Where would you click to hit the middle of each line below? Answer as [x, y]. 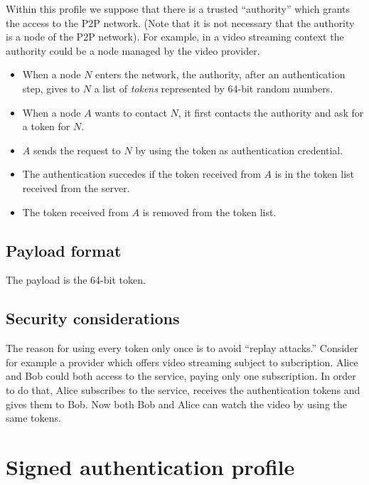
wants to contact [131, 112]
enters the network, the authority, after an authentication [220, 74]
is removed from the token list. [209, 212]
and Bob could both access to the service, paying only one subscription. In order [181, 376]
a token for [46, 126]
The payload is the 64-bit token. [76, 280]
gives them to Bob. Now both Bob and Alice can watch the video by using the [177, 404]
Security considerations [93, 318]
